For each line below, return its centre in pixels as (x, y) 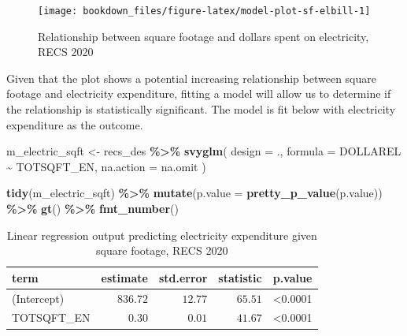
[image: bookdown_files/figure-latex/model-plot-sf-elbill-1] (204, 11)
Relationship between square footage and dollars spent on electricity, (203, 36)
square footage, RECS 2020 (162, 250)
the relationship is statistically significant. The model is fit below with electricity (201, 109)
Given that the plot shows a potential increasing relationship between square (191, 78)
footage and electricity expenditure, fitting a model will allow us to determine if (199, 93)
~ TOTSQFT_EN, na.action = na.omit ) (106, 166)
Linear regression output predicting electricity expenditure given (162, 235)
